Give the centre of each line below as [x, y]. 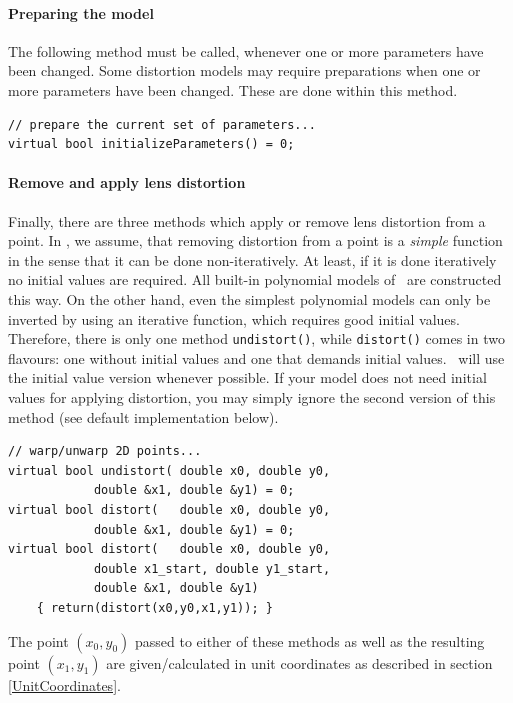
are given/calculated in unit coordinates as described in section [299, 662]
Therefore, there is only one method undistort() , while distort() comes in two [256, 338]
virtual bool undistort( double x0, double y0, [169, 470]
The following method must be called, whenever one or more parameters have [246, 50]
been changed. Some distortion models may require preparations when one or [244, 70]
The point [38, 640]
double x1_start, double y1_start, [212, 568]
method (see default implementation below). [143, 416]
